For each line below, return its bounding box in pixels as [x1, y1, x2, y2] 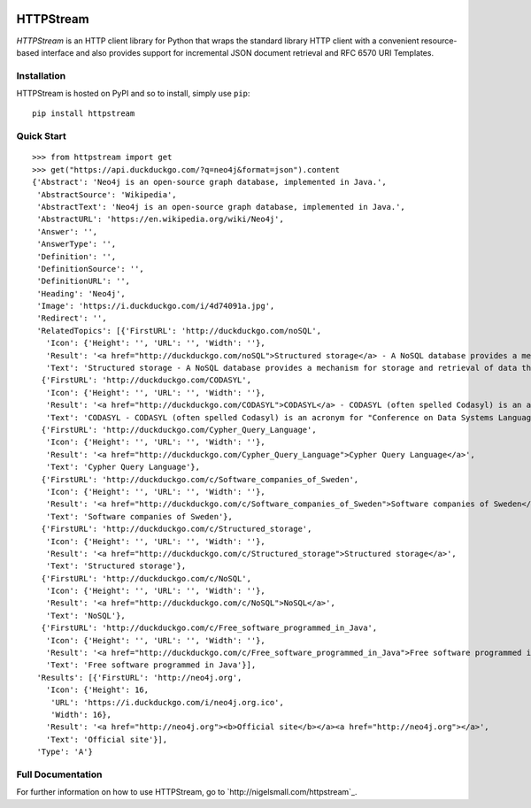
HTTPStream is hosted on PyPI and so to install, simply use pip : [16, 88, 250, 99]
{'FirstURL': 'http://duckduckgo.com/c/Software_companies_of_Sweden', [41, 474, 359, 484]
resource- [420, 35, 458, 46]
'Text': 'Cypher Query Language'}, [45, 462, 201, 473]
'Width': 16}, [50, 709, 112, 720]
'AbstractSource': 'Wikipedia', [36, 189, 177, 199]
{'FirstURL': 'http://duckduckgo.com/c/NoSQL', [41, 573, 252, 583]
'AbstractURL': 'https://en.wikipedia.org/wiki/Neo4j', [36, 214, 285, 225]
